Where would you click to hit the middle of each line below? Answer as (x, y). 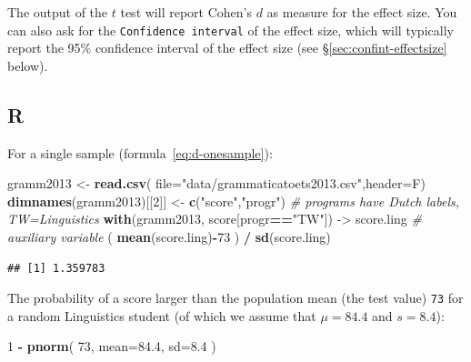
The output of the (58, 12)
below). (28, 65)
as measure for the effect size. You (362, 12)
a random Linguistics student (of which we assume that (162, 315)
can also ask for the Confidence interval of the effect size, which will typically (230, 30)
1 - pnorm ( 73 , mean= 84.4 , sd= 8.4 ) (112, 346)
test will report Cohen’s (186, 12)
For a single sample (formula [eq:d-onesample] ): (140, 152)
